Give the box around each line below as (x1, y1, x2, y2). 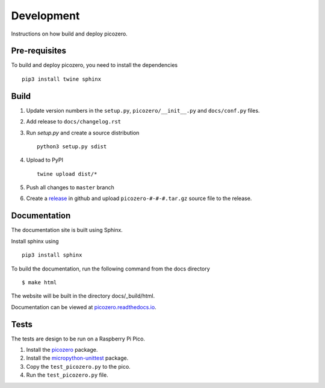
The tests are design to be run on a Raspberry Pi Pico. (11, 335, 146, 342)
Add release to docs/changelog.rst (26, 118, 122, 125)
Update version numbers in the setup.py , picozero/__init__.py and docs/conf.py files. (26, 107, 260, 114)
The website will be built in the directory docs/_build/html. (11, 292, 155, 299)
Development (11, 9, 80, 22)
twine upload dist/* (37, 171, 97, 177)
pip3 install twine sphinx (22, 75, 102, 83)
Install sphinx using (11, 237, 60, 245)
